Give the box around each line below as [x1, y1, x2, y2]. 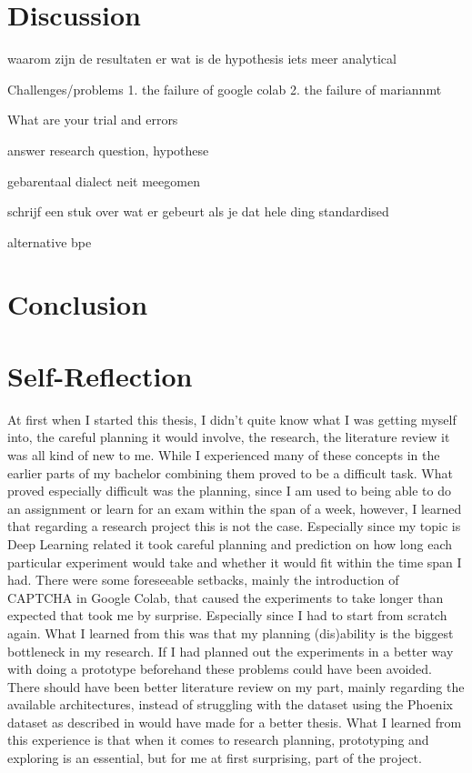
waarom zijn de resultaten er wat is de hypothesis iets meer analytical [7, 49, 397, 68]
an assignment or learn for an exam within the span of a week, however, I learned [7, 498, 462, 517]
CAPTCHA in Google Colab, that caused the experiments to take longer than [7, 587, 444, 607]
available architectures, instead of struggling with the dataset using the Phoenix [7, 695, 453, 714]
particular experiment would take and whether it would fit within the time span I [7, 552, 462, 571]
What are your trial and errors [7, 110, 178, 129]
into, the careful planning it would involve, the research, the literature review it [7, 427, 450, 447]
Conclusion [7, 286, 148, 323]
